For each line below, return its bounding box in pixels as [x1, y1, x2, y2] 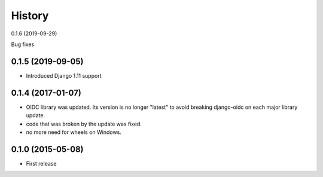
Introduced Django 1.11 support [26, 72, 102, 79]
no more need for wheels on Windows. [26, 129, 122, 136]
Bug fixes [11, 41, 35, 48]
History [11, 9, 49, 22]
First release [26, 160, 57, 167]
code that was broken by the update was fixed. [26, 120, 142, 127]
